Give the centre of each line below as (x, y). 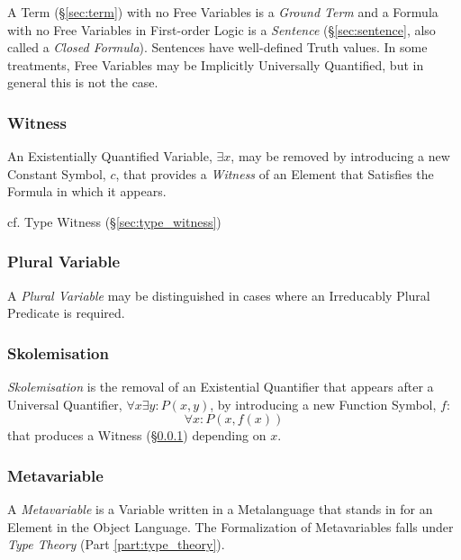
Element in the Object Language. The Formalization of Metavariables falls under (230, 526)
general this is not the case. (83, 82)
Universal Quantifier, (65, 404)
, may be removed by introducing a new (340, 156)
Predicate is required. (66, 313)
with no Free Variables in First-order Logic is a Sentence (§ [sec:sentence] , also (221, 29)
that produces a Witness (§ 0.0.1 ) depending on (137, 435)
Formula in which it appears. (87, 191)
